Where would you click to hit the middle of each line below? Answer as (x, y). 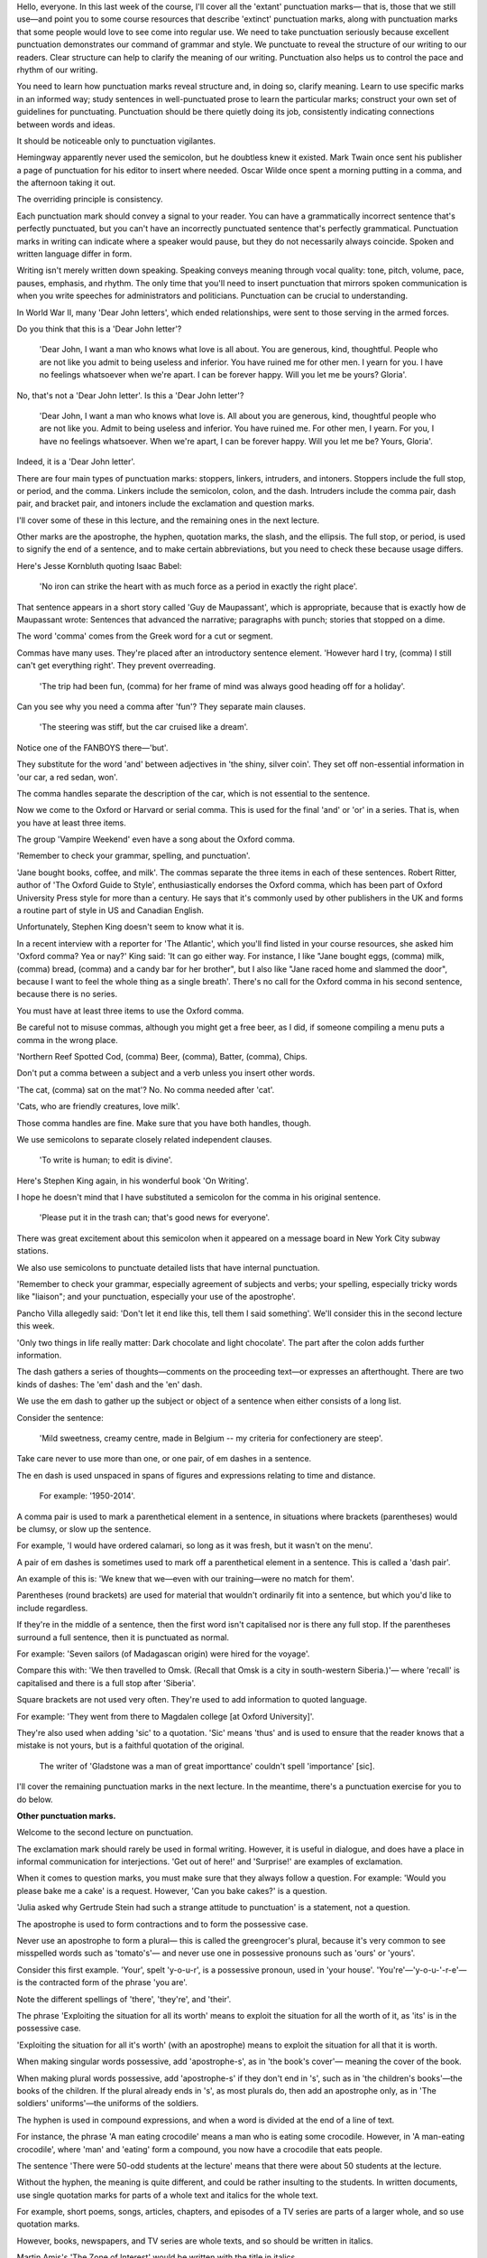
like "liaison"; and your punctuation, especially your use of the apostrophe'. (156, 1297)
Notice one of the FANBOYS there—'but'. (92, 747)
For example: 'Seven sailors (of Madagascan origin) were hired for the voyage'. (163, 1654)
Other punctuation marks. (66, 1815)
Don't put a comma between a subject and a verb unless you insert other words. (166, 1073)
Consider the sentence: (60, 1417)
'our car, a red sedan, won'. (67, 777)
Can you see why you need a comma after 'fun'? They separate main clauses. (161, 706)
